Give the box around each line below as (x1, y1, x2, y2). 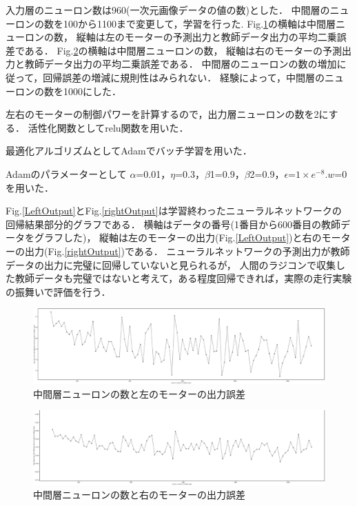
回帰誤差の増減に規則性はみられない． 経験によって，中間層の (43, 70, 325, 84)
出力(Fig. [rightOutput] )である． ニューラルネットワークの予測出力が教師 (24, 243, 350, 258)
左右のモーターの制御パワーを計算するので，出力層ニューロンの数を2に (6, 107, 329, 121)
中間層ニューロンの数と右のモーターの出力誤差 (33, 487, 245, 502)
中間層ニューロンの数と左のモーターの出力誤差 (33, 386, 245, 401)
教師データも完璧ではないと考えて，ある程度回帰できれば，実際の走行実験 (14, 271, 352, 285)
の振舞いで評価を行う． (6, 284, 111, 298)
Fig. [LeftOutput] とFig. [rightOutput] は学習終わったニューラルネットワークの (6, 203, 342, 218)
